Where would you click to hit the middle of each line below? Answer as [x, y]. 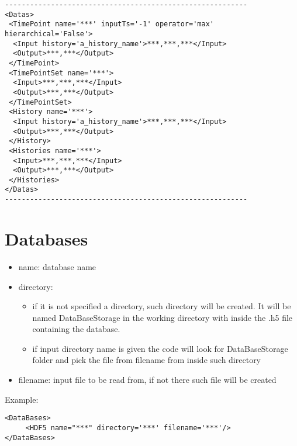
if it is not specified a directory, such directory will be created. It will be [162, 306]
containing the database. [76, 329]
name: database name [57, 266]
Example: [22, 399]
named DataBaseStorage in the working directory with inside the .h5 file [163, 317]
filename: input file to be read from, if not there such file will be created [147, 380]
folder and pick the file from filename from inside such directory [147, 360]
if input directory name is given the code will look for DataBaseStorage [160, 348]
